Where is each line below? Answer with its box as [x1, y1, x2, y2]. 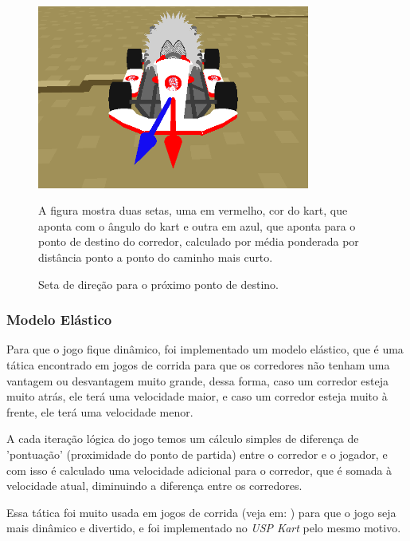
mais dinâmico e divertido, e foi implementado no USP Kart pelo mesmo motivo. [6, 519, 401, 536]
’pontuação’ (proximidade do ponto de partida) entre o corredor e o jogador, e [6, 445, 388, 462]
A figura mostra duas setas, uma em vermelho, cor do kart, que [38, 202, 348, 219]
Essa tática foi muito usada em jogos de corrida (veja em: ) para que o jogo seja [6, 503, 396, 520]
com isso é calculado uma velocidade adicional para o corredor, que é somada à [6, 461, 392, 478]
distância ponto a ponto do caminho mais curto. [38, 249, 273, 265]
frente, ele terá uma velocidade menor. [6, 403, 193, 420]
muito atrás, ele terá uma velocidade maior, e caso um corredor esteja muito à [6, 388, 388, 405]
